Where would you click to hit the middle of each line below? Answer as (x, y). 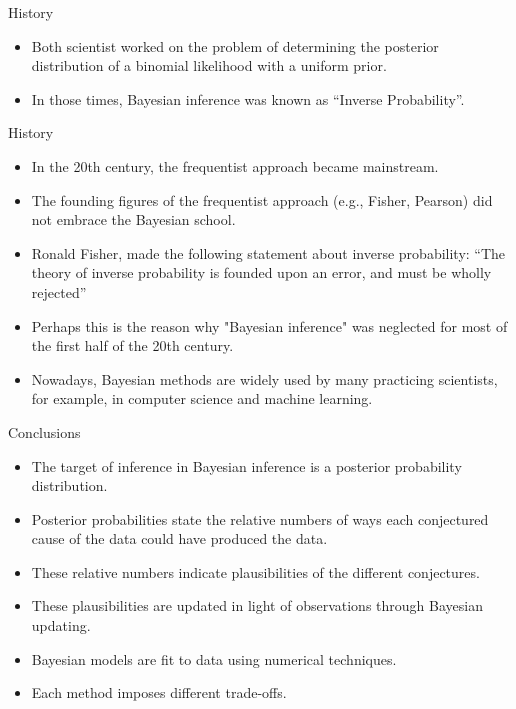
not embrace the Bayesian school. (133, 219)
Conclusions (44, 431)
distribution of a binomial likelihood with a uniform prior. (209, 65)
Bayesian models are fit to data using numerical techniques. (214, 658)
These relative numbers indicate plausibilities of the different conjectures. (255, 571)
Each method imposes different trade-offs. (159, 692)
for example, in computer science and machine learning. (202, 398)
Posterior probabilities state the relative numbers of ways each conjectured (260, 518)
